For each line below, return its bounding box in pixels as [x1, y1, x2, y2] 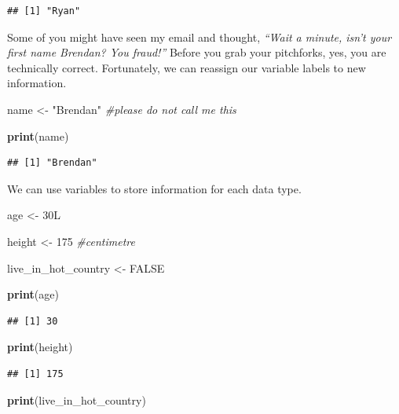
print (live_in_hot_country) [7, 391, 146, 408]
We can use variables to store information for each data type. [7, 180, 302, 196]
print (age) [7, 286, 59, 302]
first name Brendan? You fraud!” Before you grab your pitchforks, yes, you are [7, 44, 386, 60]
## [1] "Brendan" [7, 157, 97, 169]
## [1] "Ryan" [7, 5, 81, 16]
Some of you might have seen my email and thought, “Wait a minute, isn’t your [7, 28, 392, 45]
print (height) [7, 339, 73, 355]
